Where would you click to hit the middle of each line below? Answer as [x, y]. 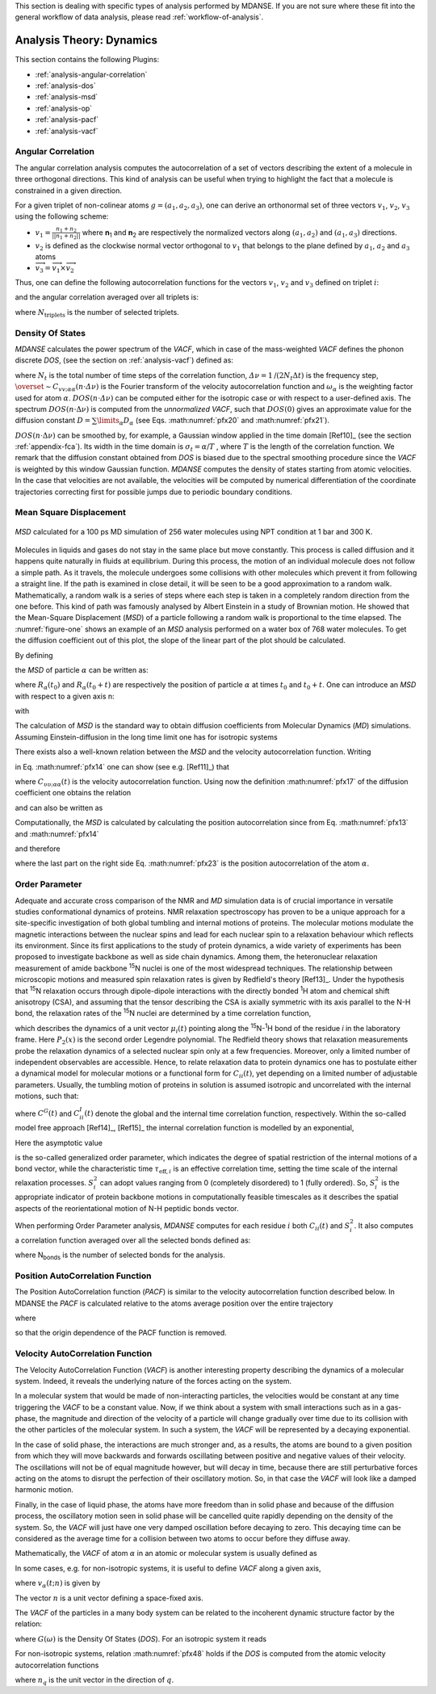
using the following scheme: [62, 216]
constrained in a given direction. [69, 191]
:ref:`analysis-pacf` [67, 120]
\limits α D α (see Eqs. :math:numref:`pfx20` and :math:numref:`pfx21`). [214, 421]
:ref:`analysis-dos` [65, 86]
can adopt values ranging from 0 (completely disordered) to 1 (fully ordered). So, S [237, 1182]
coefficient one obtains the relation [73, 793]
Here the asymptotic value [59, 1143]
